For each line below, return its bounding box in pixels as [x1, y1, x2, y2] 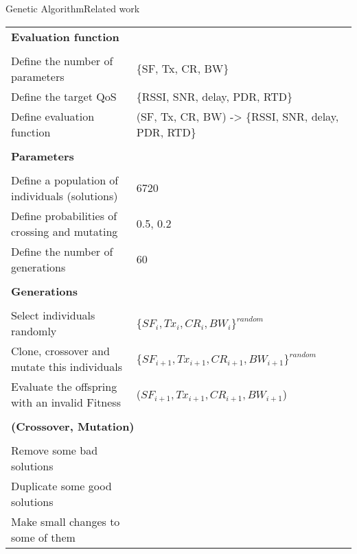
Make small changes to [11, 513, 120, 529]
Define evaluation [11, 108, 95, 124]
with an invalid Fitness [11, 394, 121, 410]
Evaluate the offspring [11, 378, 117, 394]
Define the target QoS [11, 88, 117, 104]
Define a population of [11, 171, 119, 188]
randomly [11, 322, 57, 339]
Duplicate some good [11, 477, 112, 494]
